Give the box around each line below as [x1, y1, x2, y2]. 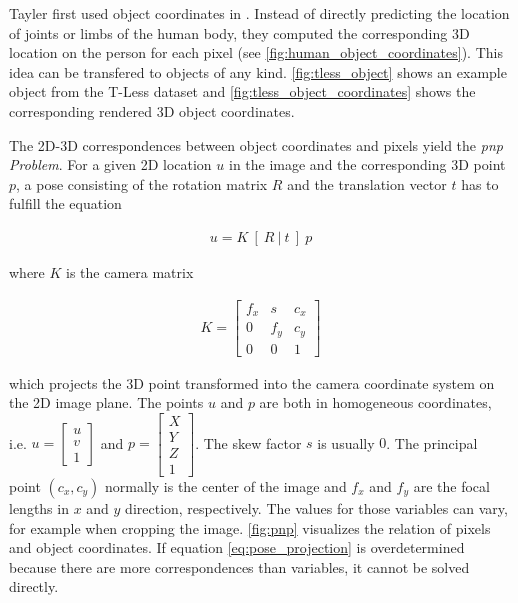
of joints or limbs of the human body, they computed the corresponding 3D [9, 22, 470, 43]
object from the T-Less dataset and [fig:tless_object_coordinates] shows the [9, 81, 476, 102]
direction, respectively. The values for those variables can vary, [125, 497, 508, 518]
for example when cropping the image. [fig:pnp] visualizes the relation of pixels [9, 517, 491, 538]
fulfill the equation [9, 193, 122, 214]
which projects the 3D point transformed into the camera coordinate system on [9, 372, 495, 393]
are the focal [413, 475, 490, 496]
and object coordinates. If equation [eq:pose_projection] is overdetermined [9, 537, 465, 558]
